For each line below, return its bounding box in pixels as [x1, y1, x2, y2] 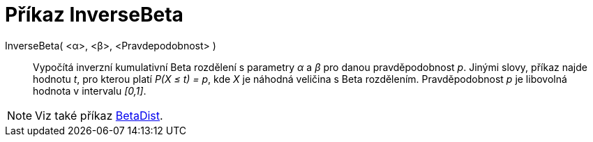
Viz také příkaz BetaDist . [35, 108, 163, 123]
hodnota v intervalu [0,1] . [33, 84, 147, 97]
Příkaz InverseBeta [5, 3, 183, 26]
